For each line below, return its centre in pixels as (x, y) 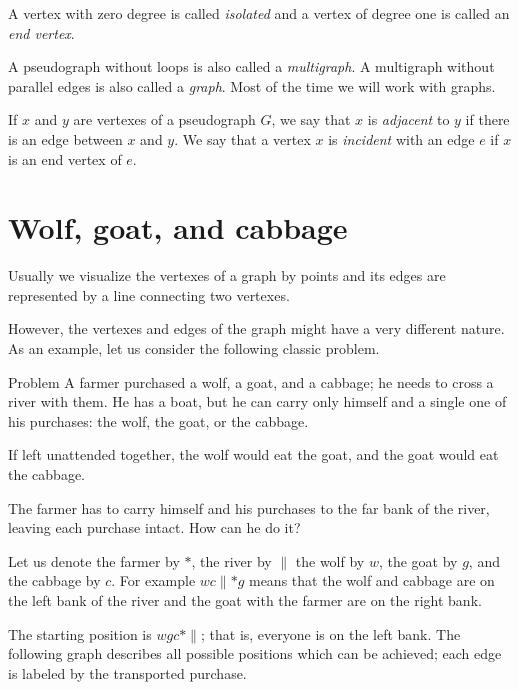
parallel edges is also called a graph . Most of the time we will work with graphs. (252, 85)
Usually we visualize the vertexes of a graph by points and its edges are (227, 275)
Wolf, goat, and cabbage (178, 227)
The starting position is (80, 633)
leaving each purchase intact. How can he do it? (154, 527)
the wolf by (330, 560)
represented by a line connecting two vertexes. (149, 294)
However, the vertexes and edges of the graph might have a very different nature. (256, 328)
